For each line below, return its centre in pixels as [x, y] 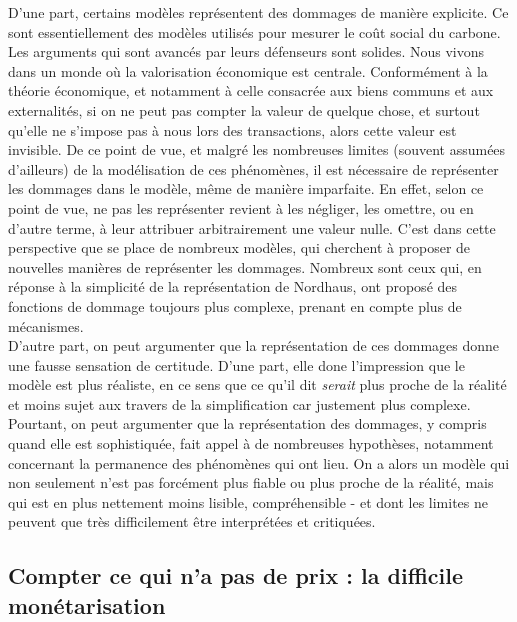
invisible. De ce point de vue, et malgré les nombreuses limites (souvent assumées [257, 149]
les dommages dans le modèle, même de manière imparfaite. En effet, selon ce [246, 188]
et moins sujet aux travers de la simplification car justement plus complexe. [239, 403]
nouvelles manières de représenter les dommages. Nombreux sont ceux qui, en [245, 266]
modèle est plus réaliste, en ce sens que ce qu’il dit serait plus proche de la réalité [257, 384]
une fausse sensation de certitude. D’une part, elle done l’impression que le [236, 364]
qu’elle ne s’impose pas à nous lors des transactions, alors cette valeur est [232, 129]
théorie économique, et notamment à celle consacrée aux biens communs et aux [251, 90]
